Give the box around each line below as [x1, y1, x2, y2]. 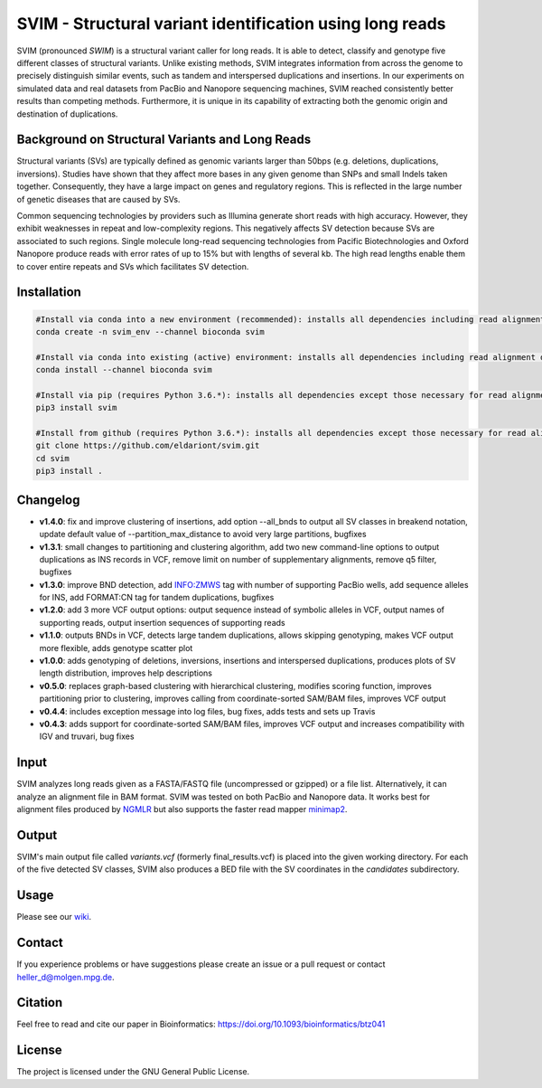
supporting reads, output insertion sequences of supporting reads [39, 617, 285, 628]
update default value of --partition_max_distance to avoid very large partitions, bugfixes [39, 529, 367, 540]
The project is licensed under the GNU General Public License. [16, 1066, 250, 1077]
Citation [16, 995, 63, 1010]
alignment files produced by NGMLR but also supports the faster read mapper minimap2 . [16, 804, 348, 815]
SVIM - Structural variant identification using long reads [16, 14, 446, 33]
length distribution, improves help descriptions [39, 667, 212, 678]
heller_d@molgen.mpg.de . [16, 971, 115, 982]
